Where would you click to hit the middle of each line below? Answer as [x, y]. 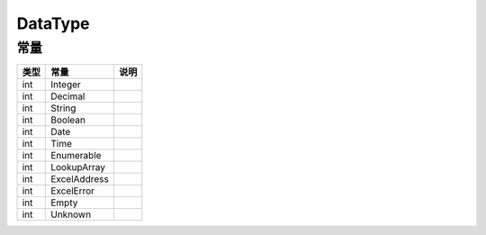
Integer [66, 85]
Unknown [71, 214]
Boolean [68, 120]
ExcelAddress [80, 179]
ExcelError [72, 191]
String [63, 108]
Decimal [68, 96]
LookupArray [78, 167]
